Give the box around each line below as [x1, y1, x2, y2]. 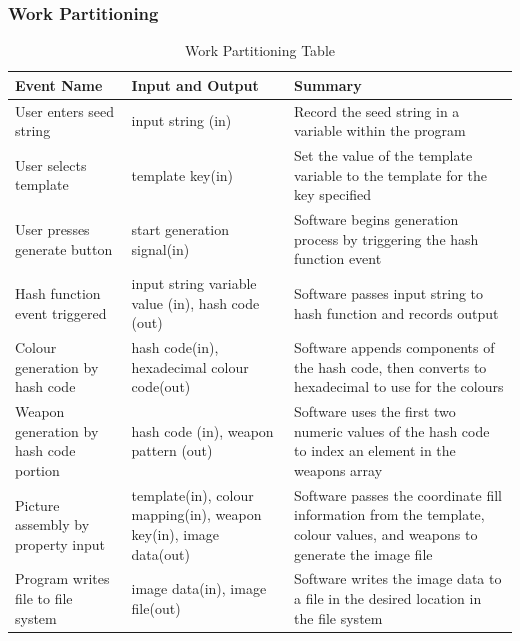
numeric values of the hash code [294, 420, 490, 441]
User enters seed [15, 100, 115, 121]
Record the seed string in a [294, 100, 460, 121]
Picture [15, 494, 60, 515]
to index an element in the [294, 440, 456, 461]
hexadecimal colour [131, 356, 249, 377]
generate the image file [294, 543, 433, 564]
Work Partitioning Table [184, 40, 336, 61]
